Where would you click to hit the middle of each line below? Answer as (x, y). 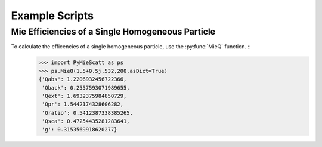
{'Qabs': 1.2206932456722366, (83, 79)
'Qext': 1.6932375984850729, (84, 96)
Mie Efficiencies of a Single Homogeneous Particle (113, 32)
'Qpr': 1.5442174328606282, (83, 104)
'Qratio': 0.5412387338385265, (88, 113)
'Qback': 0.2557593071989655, (86, 88)
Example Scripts (52, 16)
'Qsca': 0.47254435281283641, (86, 121)
